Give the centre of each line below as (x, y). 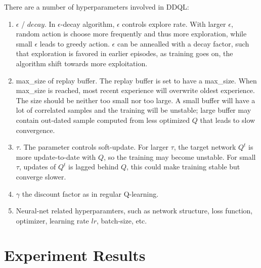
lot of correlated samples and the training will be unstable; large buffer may (134, 110)
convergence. (35, 130)
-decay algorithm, (88, 24)
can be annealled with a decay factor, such (183, 43)
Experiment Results (75, 255)
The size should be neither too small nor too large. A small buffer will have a (136, 100)
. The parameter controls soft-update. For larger (94, 147)
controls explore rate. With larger (174, 24)
